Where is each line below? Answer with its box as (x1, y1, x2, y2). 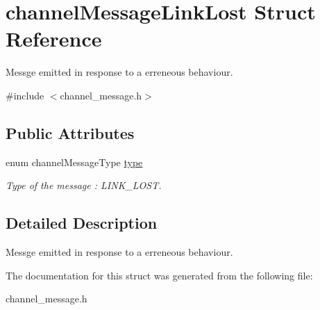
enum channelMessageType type (6, 154, 143, 169)
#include (6, 88, 44, 102)
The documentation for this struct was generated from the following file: (6, 268, 313, 282)
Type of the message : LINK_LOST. (6, 178, 162, 193)
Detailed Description (6, 212, 158, 234)
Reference (6, 24, 102, 53)
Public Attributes (6, 122, 135, 143)
